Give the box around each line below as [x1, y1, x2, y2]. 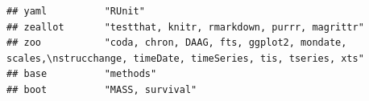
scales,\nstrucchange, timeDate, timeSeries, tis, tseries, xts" [6, 52, 364, 64]
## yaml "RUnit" [6, 6, 145, 17]
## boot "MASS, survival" [6, 83, 197, 95]
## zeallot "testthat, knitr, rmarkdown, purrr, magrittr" [6, 21, 364, 33]
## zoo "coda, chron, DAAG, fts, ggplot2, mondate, [6, 37, 347, 49]
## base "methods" [6, 68, 157, 80]
